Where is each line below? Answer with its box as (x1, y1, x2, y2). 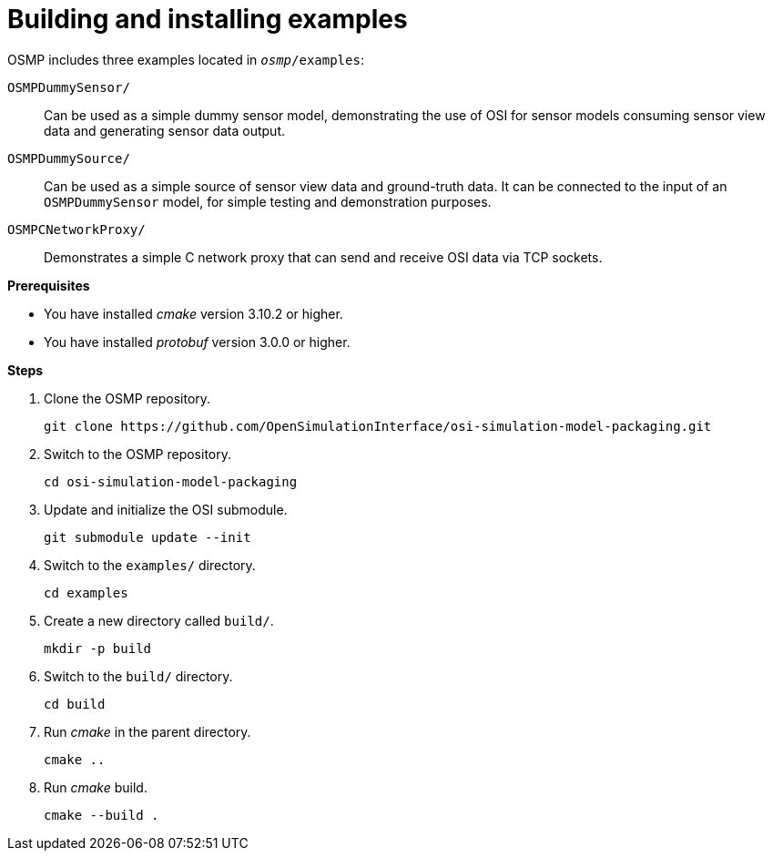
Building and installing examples (7, 4, 408, 35)
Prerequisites (7, 277, 90, 293)
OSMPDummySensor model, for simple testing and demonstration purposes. (44, 193, 492, 209)
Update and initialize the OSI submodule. (44, 501, 288, 517)
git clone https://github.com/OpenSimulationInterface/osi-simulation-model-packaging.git (44, 418, 712, 434)
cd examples (44, 585, 128, 600)
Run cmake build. (44, 779, 147, 795)
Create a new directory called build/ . (44, 612, 274, 628)
